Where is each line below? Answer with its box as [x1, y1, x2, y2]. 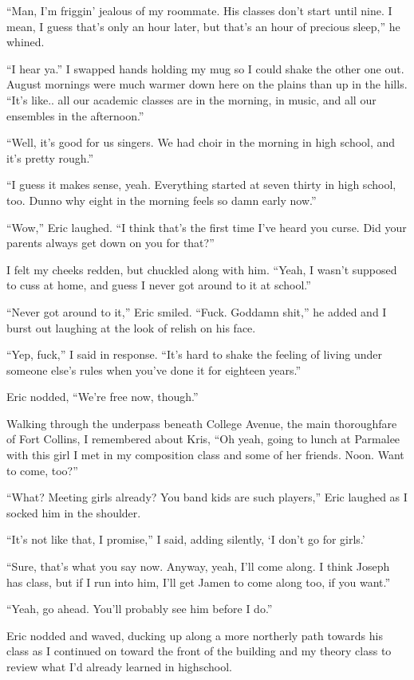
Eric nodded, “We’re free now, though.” [6, 388, 199, 405]
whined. [6, 33, 45, 50]
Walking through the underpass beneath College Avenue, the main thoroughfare [6, 415, 397, 431]
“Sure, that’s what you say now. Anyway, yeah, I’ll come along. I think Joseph [6, 558, 390, 575]
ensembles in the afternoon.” [6, 107, 144, 124]
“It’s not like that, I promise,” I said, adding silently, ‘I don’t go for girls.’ [6, 531, 365, 548]
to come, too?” [6, 462, 78, 478]
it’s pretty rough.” [6, 149, 94, 166]
